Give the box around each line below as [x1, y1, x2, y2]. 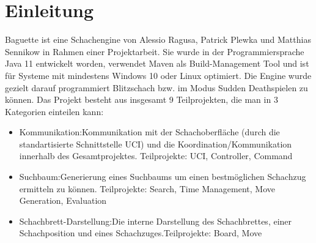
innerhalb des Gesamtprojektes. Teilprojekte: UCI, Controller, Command [19, 149, 293, 162]
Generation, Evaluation [19, 194, 107, 207]
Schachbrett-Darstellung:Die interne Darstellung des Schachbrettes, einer [19, 214, 292, 227]
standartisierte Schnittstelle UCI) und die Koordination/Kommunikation [19, 137, 292, 150]
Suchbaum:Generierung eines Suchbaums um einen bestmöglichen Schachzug [19, 170, 306, 183]
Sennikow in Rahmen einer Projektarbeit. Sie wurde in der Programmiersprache [5, 45, 304, 58]
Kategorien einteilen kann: [5, 105, 104, 118]
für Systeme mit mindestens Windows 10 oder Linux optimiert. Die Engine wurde [5, 69, 312, 81]
